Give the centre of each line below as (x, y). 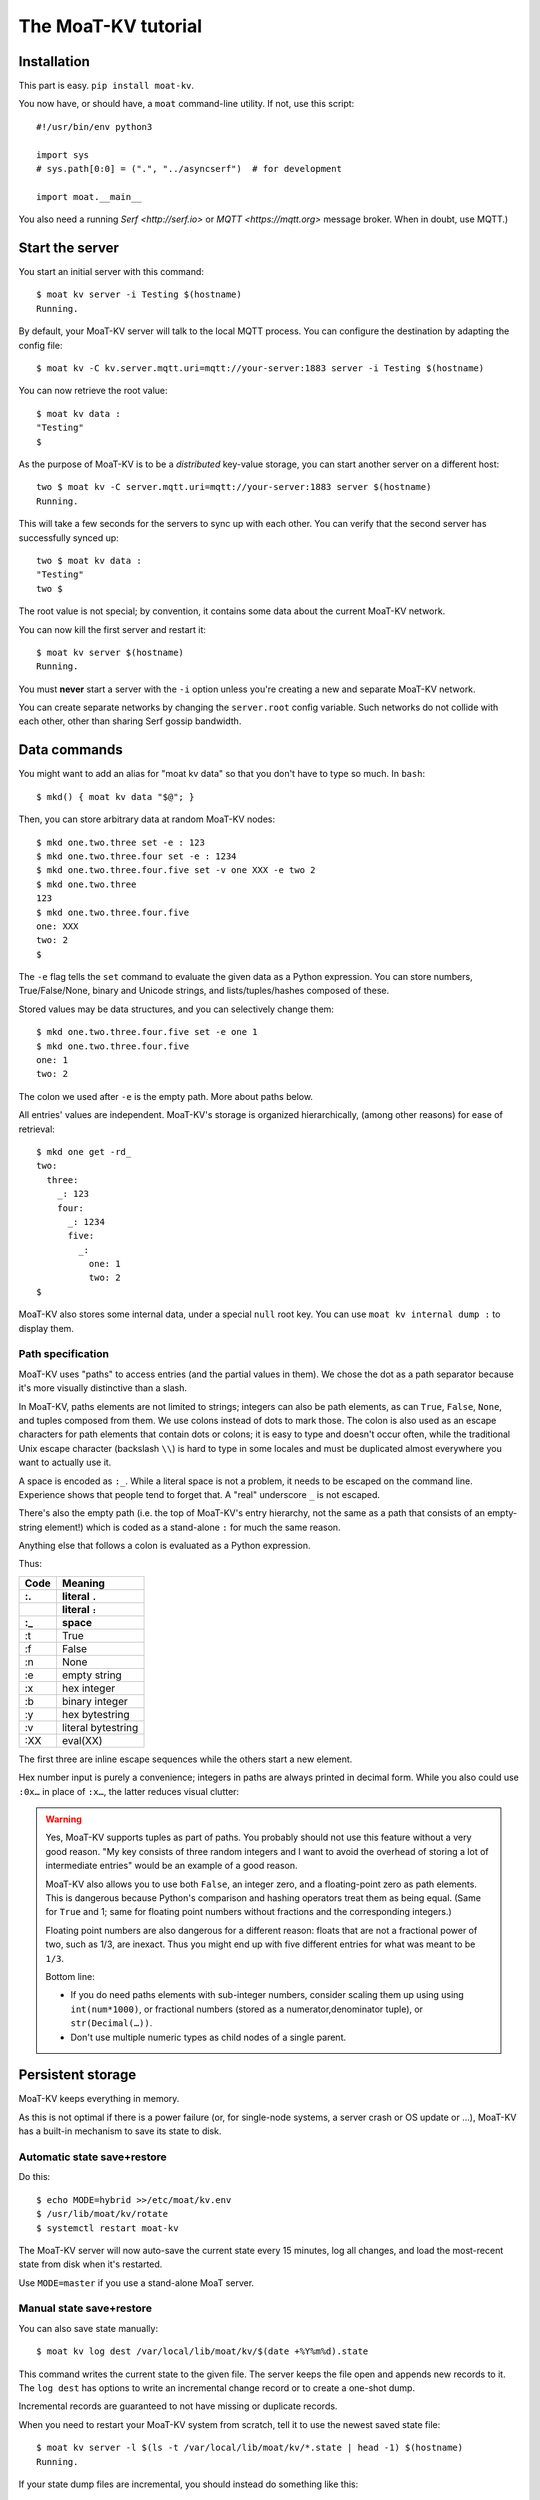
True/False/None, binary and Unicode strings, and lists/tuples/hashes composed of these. (204, 991)
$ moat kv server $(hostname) (110, 652)
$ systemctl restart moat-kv (107, 2228)
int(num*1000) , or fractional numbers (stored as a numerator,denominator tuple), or (247, 2009)
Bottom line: (70, 1976)
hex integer (88, 1688)
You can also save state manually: (88, 2328)
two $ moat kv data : (89, 560)
